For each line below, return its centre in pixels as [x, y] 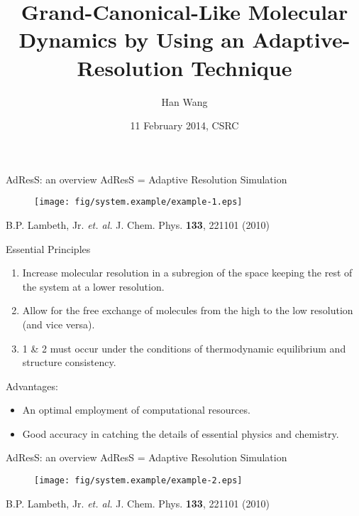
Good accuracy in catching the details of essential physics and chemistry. [181, 433]
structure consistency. [69, 362]
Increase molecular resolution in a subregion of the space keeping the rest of [187, 273]
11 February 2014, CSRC [184, 125]
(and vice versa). [59, 324]
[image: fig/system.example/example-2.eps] [138, 481]
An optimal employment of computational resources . [136, 410]
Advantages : [32, 386]
